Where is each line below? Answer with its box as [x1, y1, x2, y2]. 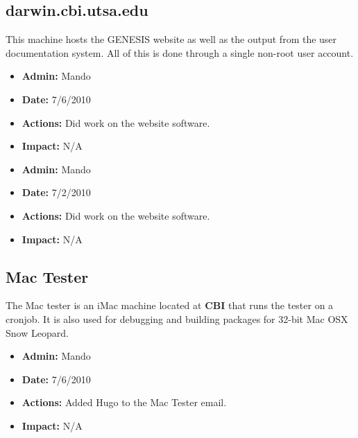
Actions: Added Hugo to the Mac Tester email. [22, 395, 227, 410]
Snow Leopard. [6, 325, 69, 340]
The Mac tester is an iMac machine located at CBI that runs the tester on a [6, 298, 334, 313]
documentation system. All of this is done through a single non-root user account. [6, 45, 354, 60]
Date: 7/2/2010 [22, 185, 91, 200]
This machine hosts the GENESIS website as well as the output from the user [6, 32, 337, 46]
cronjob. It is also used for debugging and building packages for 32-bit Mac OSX [6, 311, 348, 326]
